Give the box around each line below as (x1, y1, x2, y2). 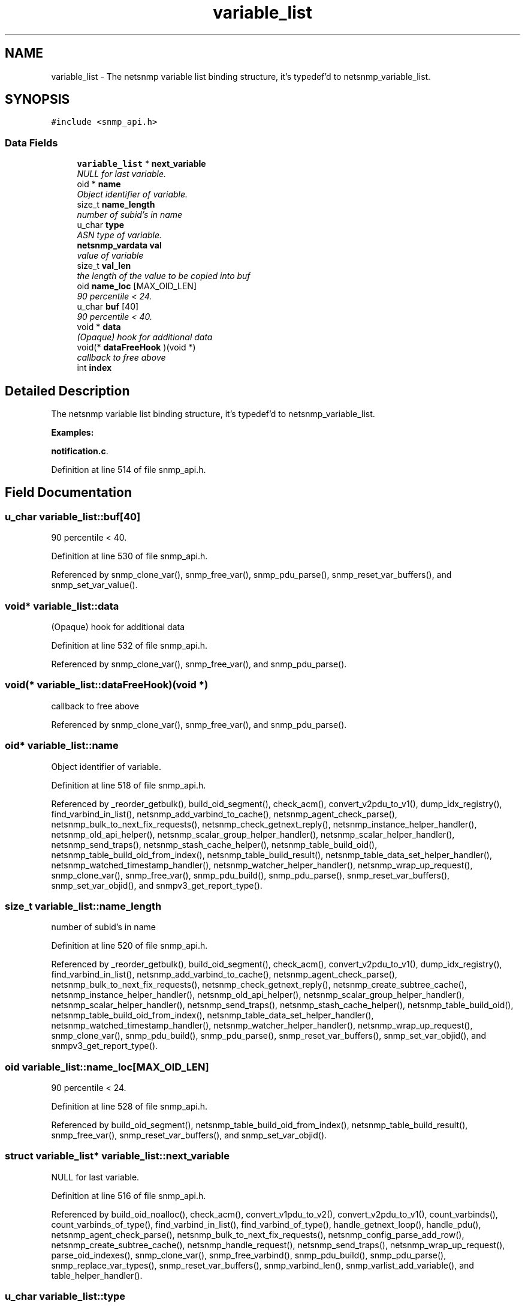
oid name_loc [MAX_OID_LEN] (77, 281, 197, 292)
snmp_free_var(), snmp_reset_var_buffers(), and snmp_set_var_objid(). (51, 1130, 327, 1140)
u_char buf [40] (77, 301, 139, 312)
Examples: (51, 427, 94, 438)
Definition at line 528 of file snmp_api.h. (51, 1101, 208, 1111)
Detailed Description (5, 383, 130, 398)
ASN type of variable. (77, 230, 162, 241)
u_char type (77, 220, 124, 230)
